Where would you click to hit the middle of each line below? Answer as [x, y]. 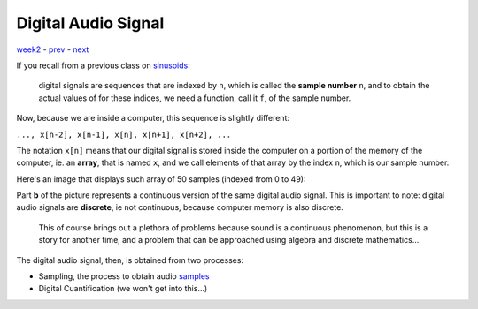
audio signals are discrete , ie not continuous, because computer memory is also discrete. [180, 207]
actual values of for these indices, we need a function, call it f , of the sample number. [195, 98]
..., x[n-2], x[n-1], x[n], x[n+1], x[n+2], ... [124, 134]
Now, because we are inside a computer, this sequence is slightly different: [153, 118]
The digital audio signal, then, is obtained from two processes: [130, 260]
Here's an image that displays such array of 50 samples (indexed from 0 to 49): [161, 179]
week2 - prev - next [53, 49]
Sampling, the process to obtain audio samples [124, 276]
